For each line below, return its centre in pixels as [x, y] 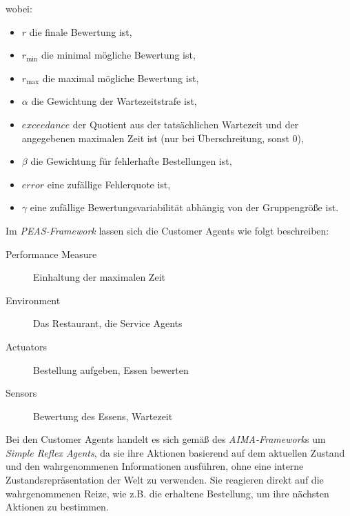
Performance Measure [51, 254]
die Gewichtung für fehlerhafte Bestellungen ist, [131, 161]
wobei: [19, 8]
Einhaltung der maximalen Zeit [99, 277]
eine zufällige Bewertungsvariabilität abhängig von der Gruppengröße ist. [184, 207]
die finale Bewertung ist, [81, 31]
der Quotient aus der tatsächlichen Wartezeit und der [186, 124]
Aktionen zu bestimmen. [57, 507]
